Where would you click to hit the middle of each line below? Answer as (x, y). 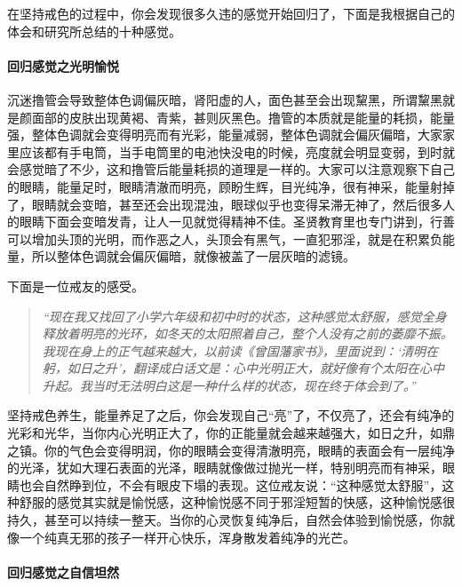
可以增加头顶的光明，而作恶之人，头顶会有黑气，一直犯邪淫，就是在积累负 (225, 238)
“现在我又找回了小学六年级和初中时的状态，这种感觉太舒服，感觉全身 (244, 316)
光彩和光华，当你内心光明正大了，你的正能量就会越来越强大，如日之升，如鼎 (231, 433)
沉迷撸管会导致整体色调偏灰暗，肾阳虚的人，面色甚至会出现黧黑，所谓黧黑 (225, 99)
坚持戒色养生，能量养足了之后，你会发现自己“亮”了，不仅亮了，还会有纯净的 (231, 415)
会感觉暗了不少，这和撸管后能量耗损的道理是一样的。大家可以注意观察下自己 (231, 169)
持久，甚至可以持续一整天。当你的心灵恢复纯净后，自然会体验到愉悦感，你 (225, 520)
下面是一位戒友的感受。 (76, 286)
